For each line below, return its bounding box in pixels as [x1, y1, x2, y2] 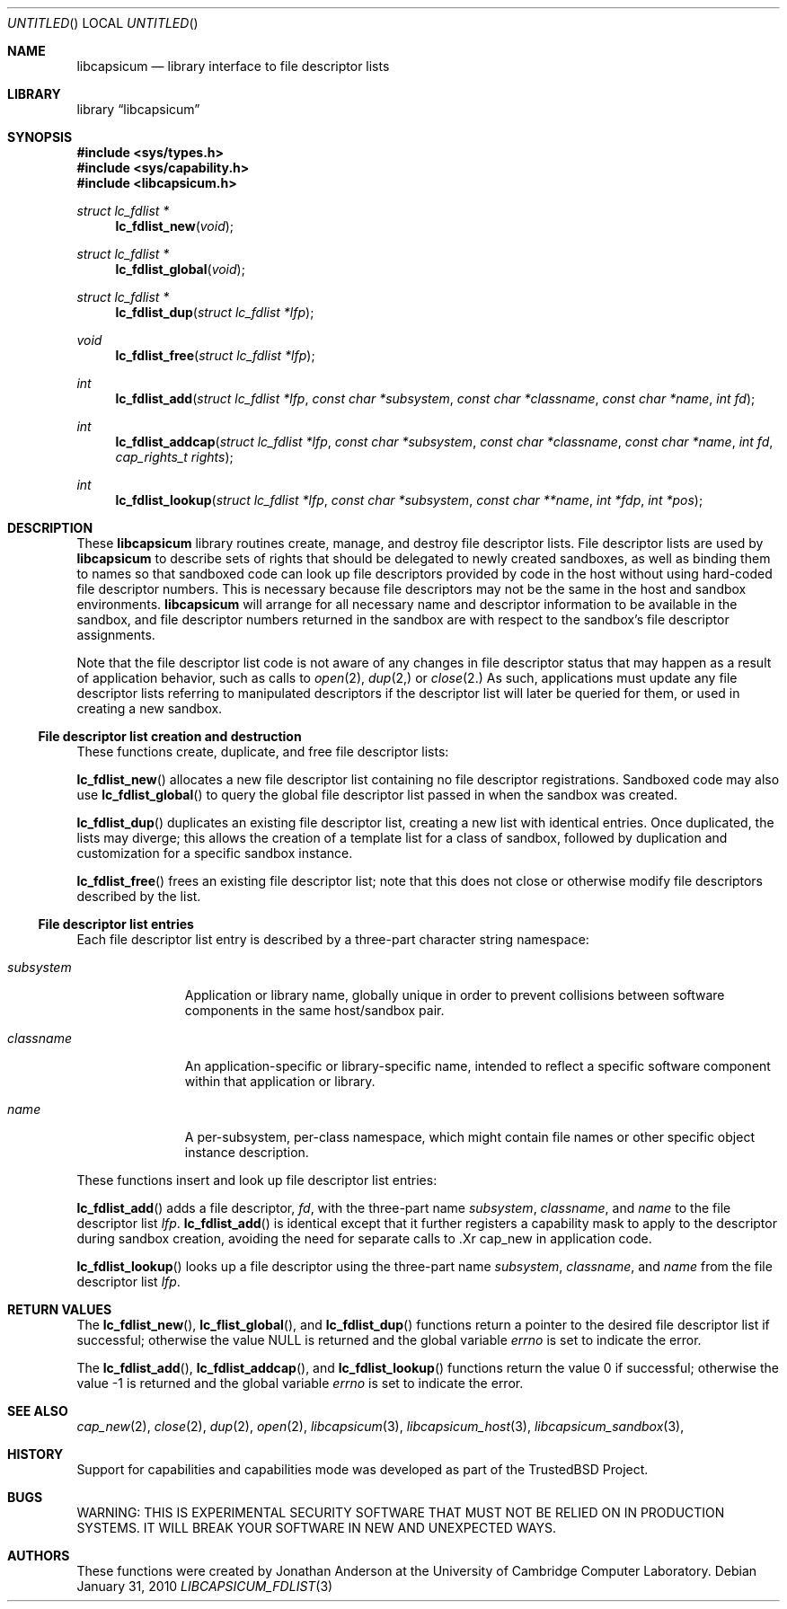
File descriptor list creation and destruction [38, 729, 302, 744]
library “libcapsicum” [76, 102, 200, 117]
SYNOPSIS [7, 129, 73, 145]
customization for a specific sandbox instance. [76, 845, 353, 861]
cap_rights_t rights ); [115, 449, 234, 464]
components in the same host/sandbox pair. [184, 1003, 445, 1018]
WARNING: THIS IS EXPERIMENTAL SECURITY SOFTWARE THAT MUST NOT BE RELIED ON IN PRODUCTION [76, 1505, 725, 1520]
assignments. [76, 627, 155, 642]
